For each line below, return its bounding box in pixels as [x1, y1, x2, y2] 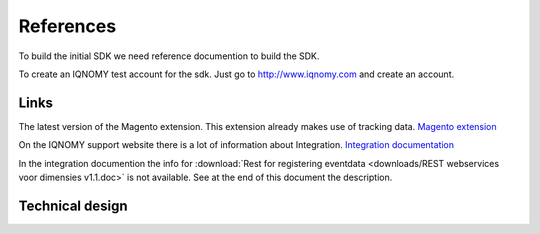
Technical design [18, 197, 129, 214]
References [18, 15, 117, 37]
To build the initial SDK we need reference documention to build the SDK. [18, 50, 320, 62]
